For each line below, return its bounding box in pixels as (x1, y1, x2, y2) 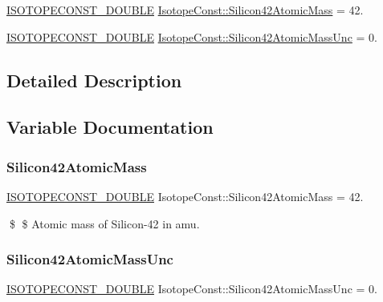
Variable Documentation (6, 115, 214, 139)
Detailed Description (6, 67, 182, 92)
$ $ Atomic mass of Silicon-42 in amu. (9, 215, 200, 232)
